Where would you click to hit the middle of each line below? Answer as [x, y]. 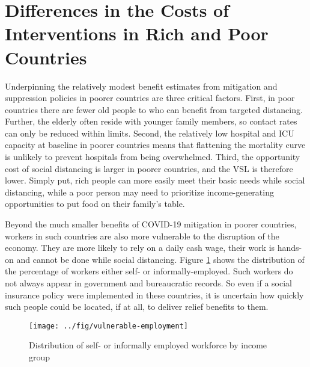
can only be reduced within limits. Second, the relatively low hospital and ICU [150, 133]
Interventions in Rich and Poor [137, 33]
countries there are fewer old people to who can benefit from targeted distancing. [154, 109]
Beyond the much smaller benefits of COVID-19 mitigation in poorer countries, [151, 224]
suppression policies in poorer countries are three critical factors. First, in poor [150, 98]
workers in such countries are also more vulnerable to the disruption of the [142, 236]
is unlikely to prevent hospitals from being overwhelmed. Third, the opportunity [153, 157]
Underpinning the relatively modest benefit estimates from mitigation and [141, 86]
